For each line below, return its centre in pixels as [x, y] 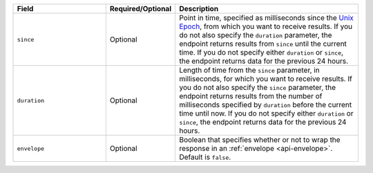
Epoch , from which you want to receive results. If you [266, 26]
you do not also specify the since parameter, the [258, 88]
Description [199, 9]
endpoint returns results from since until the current [263, 44]
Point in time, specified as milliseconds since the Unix [266, 18]
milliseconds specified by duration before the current [266, 105]
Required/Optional [141, 9]
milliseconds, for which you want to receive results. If [266, 79]
